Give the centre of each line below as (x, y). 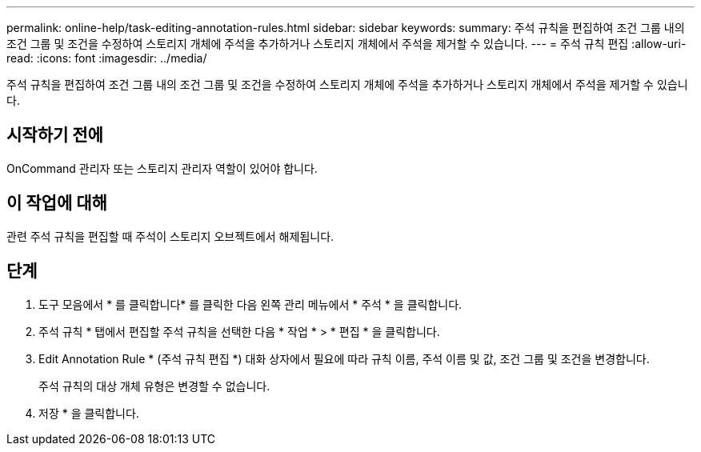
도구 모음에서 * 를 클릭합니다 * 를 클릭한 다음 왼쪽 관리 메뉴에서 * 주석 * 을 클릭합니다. (250, 304)
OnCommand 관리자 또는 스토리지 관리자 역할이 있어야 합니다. (162, 168)
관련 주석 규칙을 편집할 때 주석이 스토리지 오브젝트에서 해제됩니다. (170, 236)
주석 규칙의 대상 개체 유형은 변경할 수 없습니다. (154, 386)
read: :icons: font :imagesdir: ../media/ (107, 58)
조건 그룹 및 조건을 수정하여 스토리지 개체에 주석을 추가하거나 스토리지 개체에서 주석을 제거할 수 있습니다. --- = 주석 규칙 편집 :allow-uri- (346, 44)
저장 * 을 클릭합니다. (89, 413)
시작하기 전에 (55, 135)
